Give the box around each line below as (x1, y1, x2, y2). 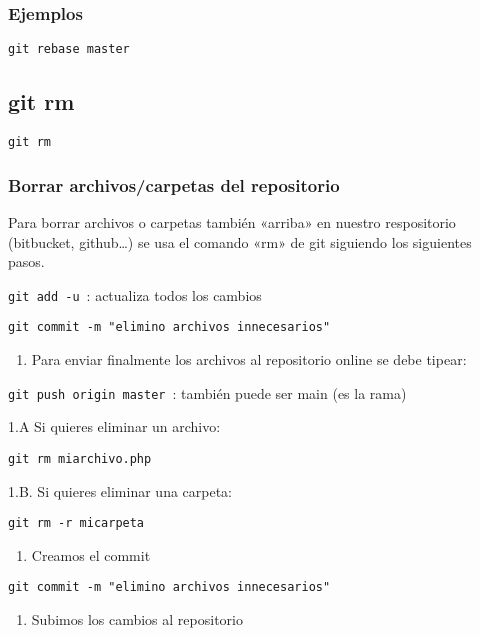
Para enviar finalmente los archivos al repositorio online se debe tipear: (31, 349, 467, 370)
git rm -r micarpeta (8, 516, 145, 531)
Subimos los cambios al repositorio (31, 609, 243, 630)
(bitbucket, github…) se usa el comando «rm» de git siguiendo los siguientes (8, 231, 472, 252)
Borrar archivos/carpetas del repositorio (8, 172, 340, 197)
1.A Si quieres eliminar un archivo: (8, 416, 221, 437)
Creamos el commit (31, 544, 151, 565)
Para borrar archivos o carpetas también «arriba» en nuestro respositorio (8, 211, 456, 232)
